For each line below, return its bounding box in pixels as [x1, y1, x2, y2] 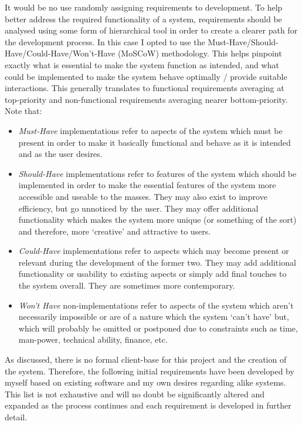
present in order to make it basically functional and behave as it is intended [18, 136, 291, 148]
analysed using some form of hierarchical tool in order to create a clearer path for [5, 24, 298, 36]
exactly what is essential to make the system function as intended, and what [5, 58, 279, 71]
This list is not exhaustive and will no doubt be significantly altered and [5, 387, 265, 400]
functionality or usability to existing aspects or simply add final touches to [18, 267, 287, 280]
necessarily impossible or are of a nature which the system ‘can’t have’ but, [18, 310, 289, 323]
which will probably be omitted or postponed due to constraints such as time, [18, 322, 298, 334]
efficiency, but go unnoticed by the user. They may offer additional [18, 202, 259, 214]
